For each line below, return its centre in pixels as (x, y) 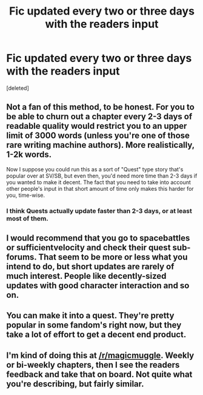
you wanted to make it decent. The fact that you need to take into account (98, 182)
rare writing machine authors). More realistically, (101, 145)
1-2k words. (29, 155)
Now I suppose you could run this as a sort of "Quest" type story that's (95, 169)
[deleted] (18, 88)
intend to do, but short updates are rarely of (90, 266)
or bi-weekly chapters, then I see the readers (93, 365)
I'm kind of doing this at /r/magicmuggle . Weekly (100, 355)
